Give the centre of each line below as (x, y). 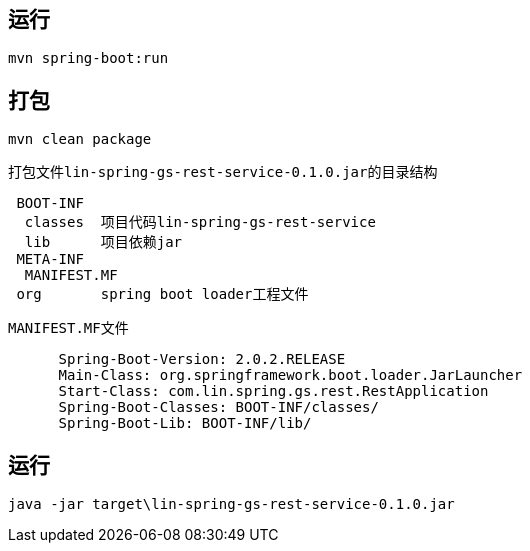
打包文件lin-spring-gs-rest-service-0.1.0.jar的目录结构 (223, 172)
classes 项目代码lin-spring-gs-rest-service (200, 222)
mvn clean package (80, 139)
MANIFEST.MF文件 (68, 328)
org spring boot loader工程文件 (162, 294)
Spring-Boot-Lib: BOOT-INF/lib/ (185, 423)
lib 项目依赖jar (103, 242)
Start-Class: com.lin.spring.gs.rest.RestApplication (273, 391)
